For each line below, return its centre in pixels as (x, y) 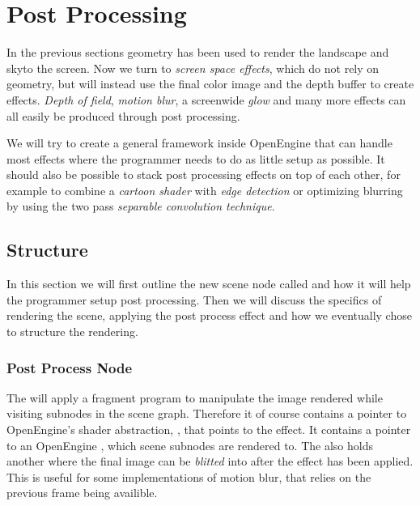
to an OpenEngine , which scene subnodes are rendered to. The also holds (190, 445)
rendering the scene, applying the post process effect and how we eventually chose (209, 315)
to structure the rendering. (72, 332)
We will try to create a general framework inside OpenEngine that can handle (199, 143)
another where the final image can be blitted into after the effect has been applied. (210, 461)
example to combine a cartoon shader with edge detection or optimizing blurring (205, 190)
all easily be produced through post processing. (123, 115)
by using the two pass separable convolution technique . (141, 206)
